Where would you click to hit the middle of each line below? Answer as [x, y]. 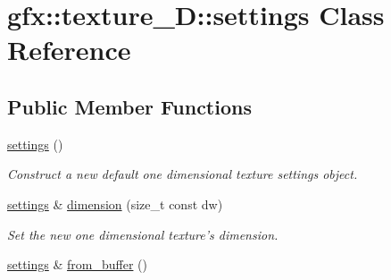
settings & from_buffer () [77, 264]
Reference [69, 50]
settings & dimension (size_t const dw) [115, 204]
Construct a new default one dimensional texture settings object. [183, 174]
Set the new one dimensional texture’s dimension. [143, 234]
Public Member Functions [129, 106]
